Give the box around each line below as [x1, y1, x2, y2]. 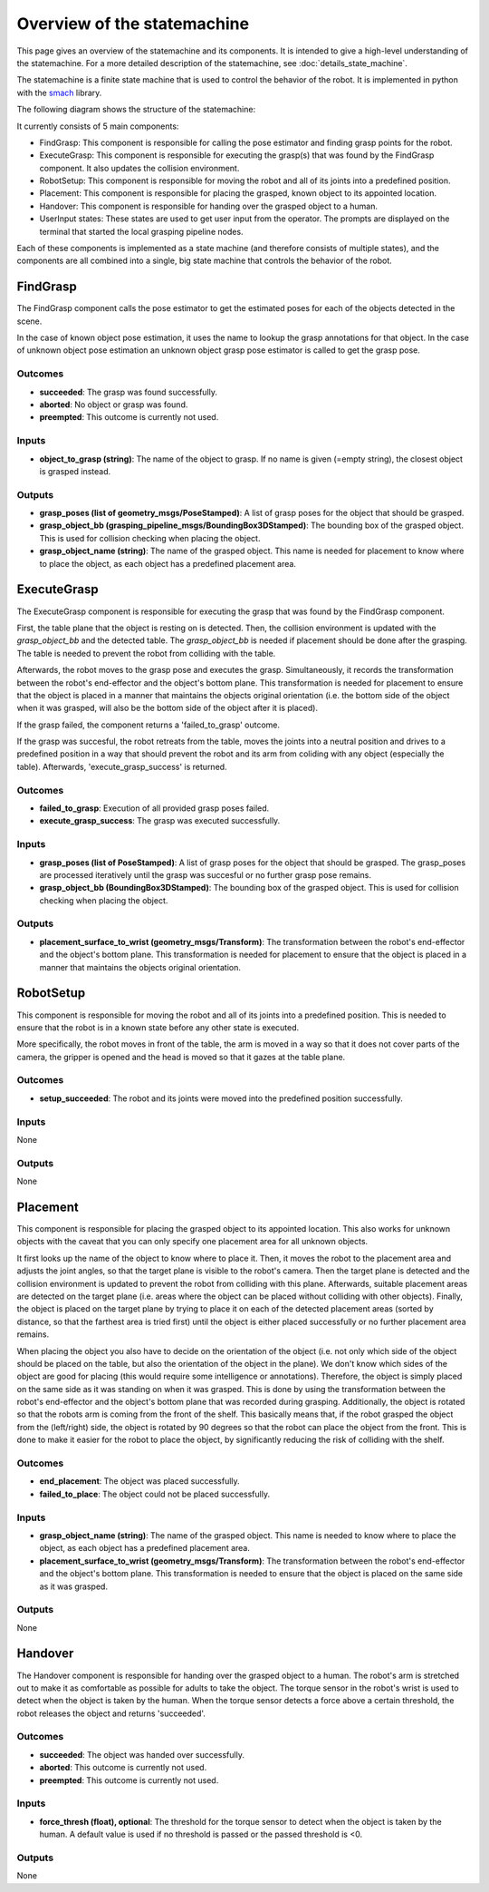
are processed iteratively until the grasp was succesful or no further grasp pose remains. [39, 869, 371, 880]
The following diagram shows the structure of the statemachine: [16, 104, 256, 115]
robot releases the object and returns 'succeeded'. [16, 1708, 206, 1719]
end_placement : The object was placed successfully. [39, 1476, 240, 1487]
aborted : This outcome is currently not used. [39, 1762, 207, 1773]
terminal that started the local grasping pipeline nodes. [39, 226, 244, 237]
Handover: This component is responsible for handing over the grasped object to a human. [39, 200, 379, 211]
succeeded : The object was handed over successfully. [39, 1749, 244, 1760]
